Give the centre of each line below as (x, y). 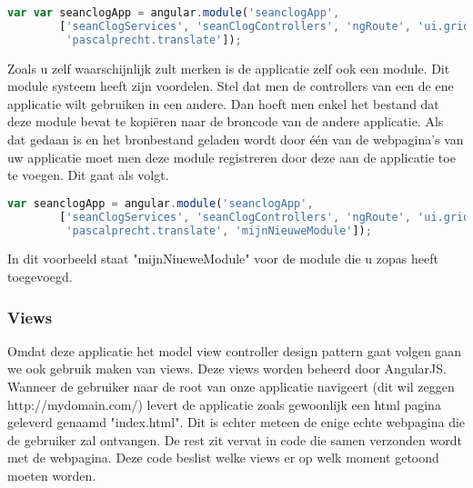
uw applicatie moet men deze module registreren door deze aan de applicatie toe (231, 157)
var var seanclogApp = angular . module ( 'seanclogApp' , (174, 13)
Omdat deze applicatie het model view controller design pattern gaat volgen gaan (235, 350)
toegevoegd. (40, 276)
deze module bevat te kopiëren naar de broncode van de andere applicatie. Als (226, 121)
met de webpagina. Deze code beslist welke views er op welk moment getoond (223, 458)
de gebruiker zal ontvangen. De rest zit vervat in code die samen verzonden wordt (235, 439)
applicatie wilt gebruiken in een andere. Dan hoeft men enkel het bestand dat (223, 103)
